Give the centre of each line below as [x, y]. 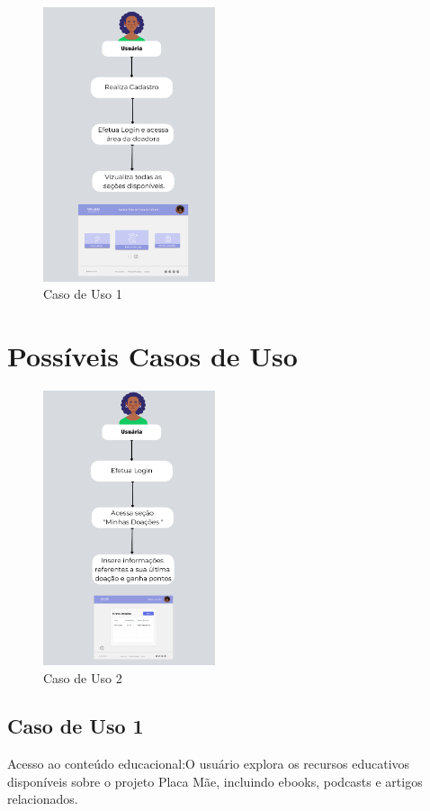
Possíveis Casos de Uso [152, 356]
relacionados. [43, 799]
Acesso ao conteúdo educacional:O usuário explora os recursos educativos [209, 764]
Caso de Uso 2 [83, 677]
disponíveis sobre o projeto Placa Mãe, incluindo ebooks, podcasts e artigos [215, 781]
